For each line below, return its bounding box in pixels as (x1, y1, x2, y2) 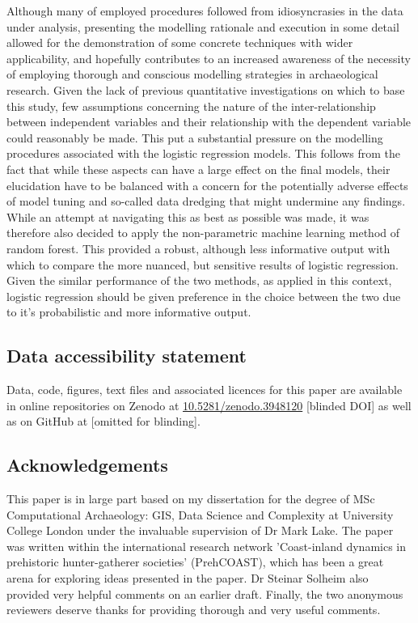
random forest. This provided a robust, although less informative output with (6, 239, 391, 256)
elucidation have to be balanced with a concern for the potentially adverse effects (6, 176, 408, 193)
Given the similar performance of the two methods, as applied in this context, (6, 272, 392, 289)
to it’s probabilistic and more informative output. (6, 303, 251, 320)
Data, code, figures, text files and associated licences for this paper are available (6, 381, 403, 398)
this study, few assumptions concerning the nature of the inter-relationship (6, 97, 376, 114)
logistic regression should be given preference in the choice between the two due (6, 287, 401, 304)
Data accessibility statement (6, 343, 247, 368)
